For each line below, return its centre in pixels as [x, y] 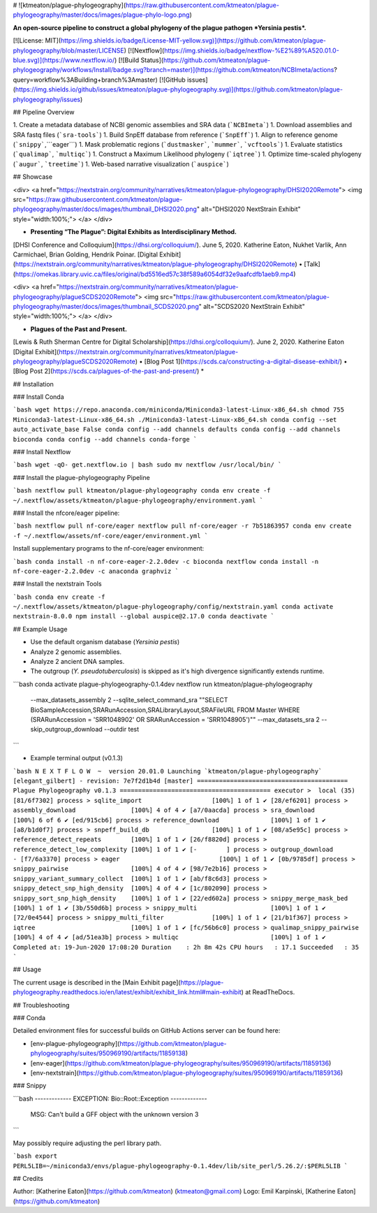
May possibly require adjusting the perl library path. [87, 1143]
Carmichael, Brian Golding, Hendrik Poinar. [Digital [86, 254]
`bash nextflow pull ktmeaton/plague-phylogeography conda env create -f [142, 491]
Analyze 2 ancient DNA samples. [77, 662]
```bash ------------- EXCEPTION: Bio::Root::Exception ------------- [110, 1098]
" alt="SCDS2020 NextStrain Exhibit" [252, 306]
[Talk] [312, 264]
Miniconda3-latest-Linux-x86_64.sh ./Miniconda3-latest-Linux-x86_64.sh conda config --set [175, 420]
